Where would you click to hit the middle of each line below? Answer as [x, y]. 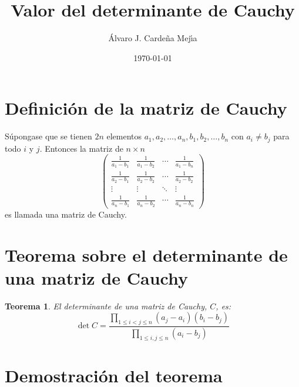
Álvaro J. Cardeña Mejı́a [153, 38]
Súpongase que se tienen [48, 136]
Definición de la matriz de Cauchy [146, 108]
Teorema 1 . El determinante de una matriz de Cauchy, [106, 306]
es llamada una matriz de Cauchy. [66, 214]
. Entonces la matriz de [81, 148]
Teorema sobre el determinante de [146, 254]
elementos [124, 136]
